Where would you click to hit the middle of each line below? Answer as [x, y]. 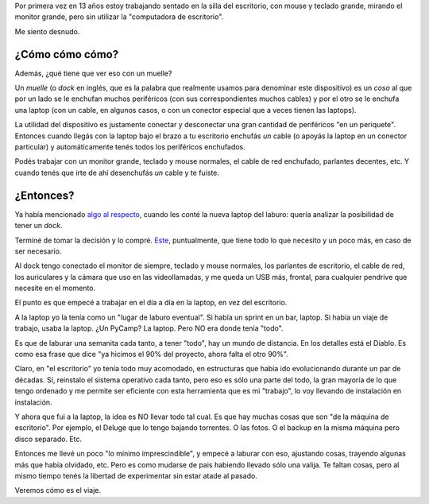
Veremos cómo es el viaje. [58, 490]
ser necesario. [38, 251]
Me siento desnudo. [47, 31]
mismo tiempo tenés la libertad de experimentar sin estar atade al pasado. [136, 475]
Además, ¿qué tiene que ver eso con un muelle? [93, 73]
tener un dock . [39, 226]
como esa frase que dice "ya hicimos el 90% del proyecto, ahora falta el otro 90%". [152, 355]
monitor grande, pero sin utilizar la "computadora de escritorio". [119, 17]
